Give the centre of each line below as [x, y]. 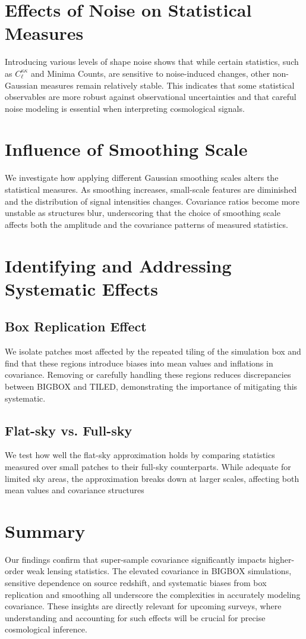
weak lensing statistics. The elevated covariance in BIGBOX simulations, [159, 571]
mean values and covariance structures [75, 490]
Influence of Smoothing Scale [126, 149]
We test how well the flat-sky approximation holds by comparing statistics [140, 455]
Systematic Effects [82, 288]
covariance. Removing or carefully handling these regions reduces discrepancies [148, 375]
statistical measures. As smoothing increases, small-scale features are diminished [151, 189]
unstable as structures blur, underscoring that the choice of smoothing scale [143, 213]
